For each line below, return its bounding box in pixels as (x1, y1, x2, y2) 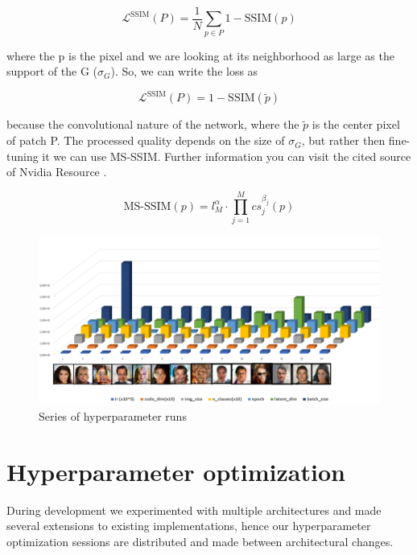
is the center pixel (312, 116, 400, 133)
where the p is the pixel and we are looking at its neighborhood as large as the (6, 47, 394, 64)
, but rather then (301, 132, 386, 149)
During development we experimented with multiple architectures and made (6, 501, 382, 518)
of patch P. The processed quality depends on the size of (6, 132, 285, 149)
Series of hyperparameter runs (39, 407, 187, 424)
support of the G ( (6, 63, 98, 80)
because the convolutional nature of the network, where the (6, 116, 299, 133)
